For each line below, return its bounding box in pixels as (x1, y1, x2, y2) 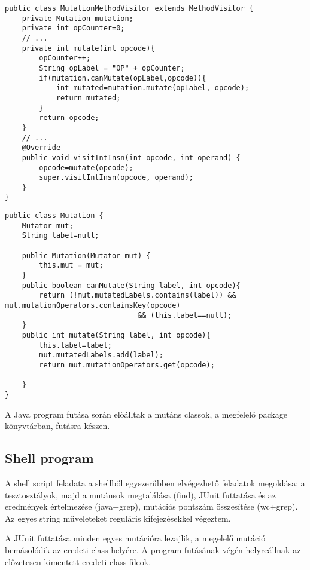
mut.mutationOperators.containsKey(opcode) (5, 301, 181, 310)
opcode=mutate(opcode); (39, 163, 133, 172)
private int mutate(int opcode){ (22, 44, 155, 53)
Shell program (5, 449, 94, 467)
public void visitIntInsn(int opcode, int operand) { (22, 153, 241, 162)
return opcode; (39, 114, 99, 122)
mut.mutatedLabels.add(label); (39, 351, 163, 360)
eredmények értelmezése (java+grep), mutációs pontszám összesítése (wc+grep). (5, 500, 298, 513)
